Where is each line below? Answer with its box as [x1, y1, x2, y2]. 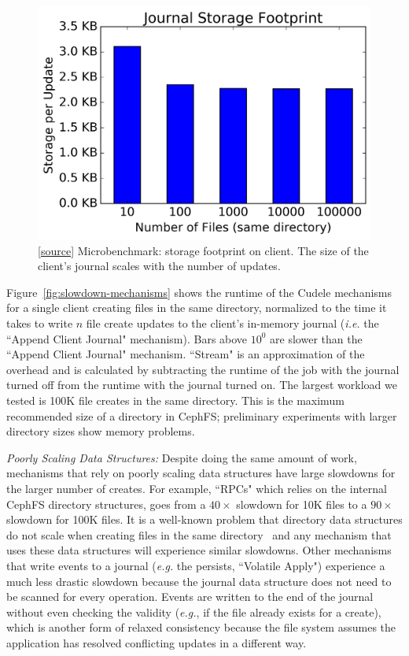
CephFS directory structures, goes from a [6, 495, 206, 512]
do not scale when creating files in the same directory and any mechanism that [6, 526, 392, 543]
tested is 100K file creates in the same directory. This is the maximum [6, 391, 345, 408]
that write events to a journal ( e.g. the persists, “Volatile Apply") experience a [6, 557, 385, 573]
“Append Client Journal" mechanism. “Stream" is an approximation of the [6, 346, 365, 362]
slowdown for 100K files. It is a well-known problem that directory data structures [6, 511, 403, 528]
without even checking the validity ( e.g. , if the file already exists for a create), [6, 603, 381, 620]
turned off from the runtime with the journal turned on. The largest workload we [6, 376, 397, 393]
